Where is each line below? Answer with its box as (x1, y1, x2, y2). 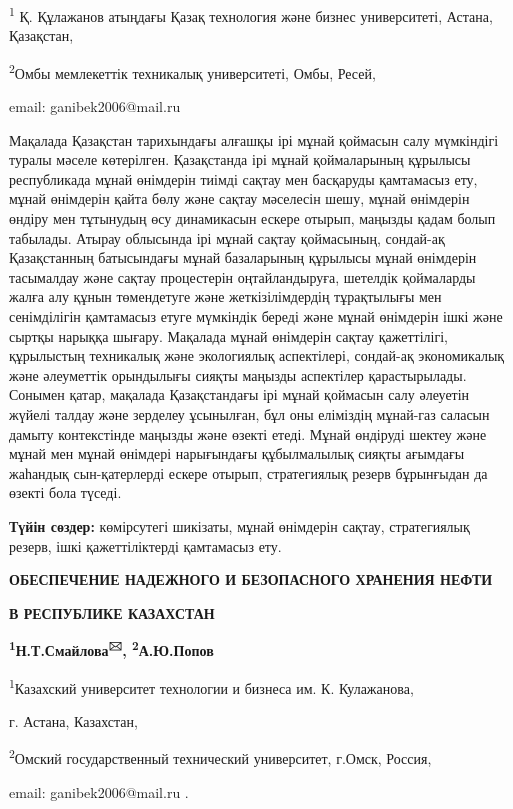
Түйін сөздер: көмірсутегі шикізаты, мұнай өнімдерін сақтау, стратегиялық (9, 515, 470, 536)
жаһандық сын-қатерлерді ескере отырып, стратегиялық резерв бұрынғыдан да (9, 462, 488, 483)
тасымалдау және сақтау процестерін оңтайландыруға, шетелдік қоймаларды (9, 266, 476, 287)
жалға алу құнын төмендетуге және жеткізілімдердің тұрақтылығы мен (9, 286, 442, 307)
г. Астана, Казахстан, (9, 710, 138, 731)
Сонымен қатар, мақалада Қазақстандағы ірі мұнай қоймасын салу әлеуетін (9, 384, 470, 405)
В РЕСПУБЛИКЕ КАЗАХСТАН (9, 602, 215, 623)
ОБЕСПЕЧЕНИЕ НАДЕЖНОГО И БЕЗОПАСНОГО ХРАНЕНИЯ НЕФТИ (9, 569, 493, 590)
